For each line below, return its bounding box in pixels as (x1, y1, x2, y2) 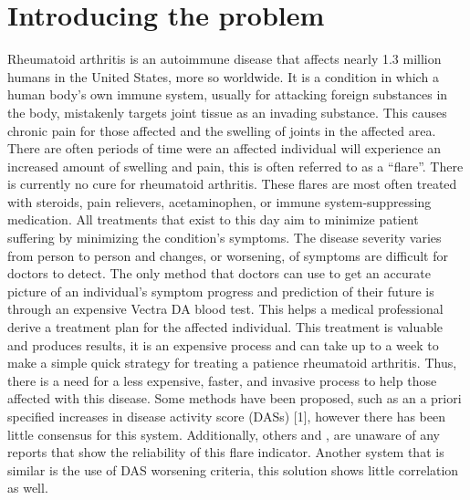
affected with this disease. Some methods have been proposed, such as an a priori (7, 389, 462, 408)
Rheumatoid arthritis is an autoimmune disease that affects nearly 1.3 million (7, 49, 442, 68)
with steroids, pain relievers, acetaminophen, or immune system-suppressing (7, 192, 432, 211)
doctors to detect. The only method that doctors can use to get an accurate (7, 264, 431, 283)
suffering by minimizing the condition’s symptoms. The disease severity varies (7, 228, 442, 247)
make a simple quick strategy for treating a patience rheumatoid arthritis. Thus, (7, 353, 457, 372)
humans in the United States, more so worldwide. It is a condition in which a (7, 67, 439, 86)
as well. (7, 478, 48, 497)
